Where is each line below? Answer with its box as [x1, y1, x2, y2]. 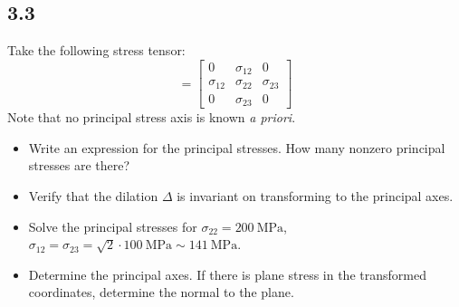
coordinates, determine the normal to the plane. [28, 283, 294, 302]
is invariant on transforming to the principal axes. [177, 187, 454, 206]
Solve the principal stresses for [28, 216, 197, 235]
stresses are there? [28, 156, 130, 175]
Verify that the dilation [28, 187, 158, 206]
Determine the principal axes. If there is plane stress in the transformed [28, 264, 426, 283]
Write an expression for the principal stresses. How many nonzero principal [28, 138, 445, 157]
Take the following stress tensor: [7, 41, 186, 60]
